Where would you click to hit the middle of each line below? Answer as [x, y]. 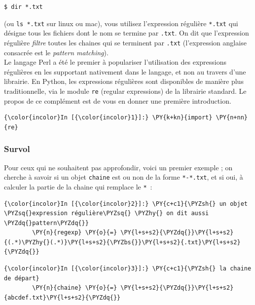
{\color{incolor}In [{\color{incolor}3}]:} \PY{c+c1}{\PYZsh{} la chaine [128, 269]
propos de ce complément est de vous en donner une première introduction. [118, 100]
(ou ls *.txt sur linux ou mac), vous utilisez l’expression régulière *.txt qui [121, 23]
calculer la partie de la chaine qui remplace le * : [78, 186]
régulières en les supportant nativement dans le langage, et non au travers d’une [125, 71]
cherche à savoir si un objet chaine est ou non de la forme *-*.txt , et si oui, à [124, 177]
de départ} [22, 278]
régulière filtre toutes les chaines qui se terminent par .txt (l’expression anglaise [125, 42]
